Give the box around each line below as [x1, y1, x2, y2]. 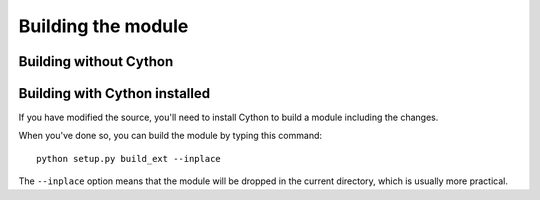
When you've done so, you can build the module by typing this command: [18, 130, 323, 142]
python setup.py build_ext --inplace [36, 153, 222, 164]
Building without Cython [18, 53, 174, 70]
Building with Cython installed [18, 85, 210, 102]
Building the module [18, 15, 189, 37]
